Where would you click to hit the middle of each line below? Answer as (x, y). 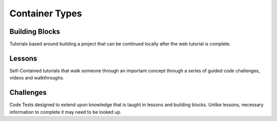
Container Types (46, 13)
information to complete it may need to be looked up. (65, 112)
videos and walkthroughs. (37, 78)
